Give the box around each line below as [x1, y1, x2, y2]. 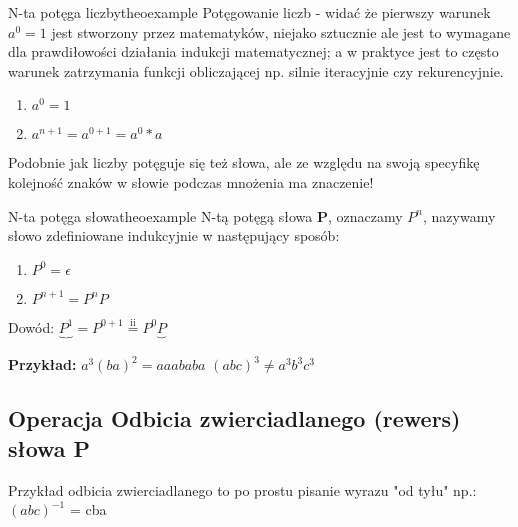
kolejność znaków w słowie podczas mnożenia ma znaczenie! [8, 171, 374, 192]
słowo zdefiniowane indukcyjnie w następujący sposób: [8, 225, 340, 246]
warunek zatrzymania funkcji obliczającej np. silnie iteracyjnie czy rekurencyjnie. [8, 60, 504, 81]
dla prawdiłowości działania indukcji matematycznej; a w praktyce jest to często [8, 41, 499, 62]
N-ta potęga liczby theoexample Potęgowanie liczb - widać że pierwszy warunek [8, 2, 491, 22]
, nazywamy [422, 205, 496, 226]
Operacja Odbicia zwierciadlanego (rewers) [8, 403, 461, 434]
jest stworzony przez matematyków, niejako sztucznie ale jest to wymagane [51, 21, 511, 42]
